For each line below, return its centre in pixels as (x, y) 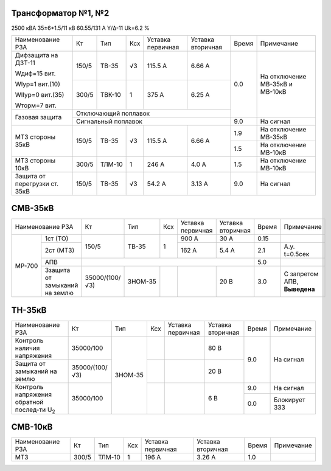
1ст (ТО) (57, 239)
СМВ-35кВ (33, 208)
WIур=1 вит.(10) (38, 84)
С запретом (301, 274)
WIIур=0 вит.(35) (40, 94)
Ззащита (57, 270)
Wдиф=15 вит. (35, 73)
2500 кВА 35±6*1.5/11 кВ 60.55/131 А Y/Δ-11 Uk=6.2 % (81, 28)
